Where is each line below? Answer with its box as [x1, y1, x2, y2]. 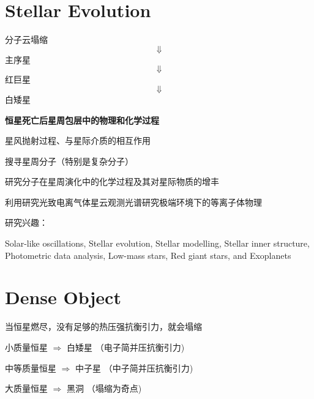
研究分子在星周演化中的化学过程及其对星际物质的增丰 [5, 175, 219, 188]
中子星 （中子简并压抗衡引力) [75, 361, 193, 374]
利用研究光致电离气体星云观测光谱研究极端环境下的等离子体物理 [5, 195, 262, 208]
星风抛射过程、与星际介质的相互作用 [5, 134, 151, 147]
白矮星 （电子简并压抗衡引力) [67, 340, 185, 353]
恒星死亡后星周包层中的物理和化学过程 [5, 113, 159, 126]
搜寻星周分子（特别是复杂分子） [5, 154, 133, 167]
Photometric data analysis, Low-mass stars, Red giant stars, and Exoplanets [5, 248, 291, 261]
